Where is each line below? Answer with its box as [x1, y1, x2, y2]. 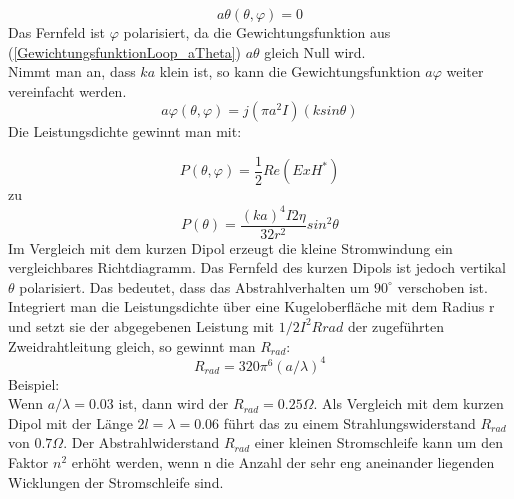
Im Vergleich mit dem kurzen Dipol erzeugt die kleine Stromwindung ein [8, 237, 453, 258]
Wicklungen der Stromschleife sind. [8, 471, 224, 492]
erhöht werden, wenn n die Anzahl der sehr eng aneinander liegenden [71, 452, 495, 473]
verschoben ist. [397, 276, 488, 297]
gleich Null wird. [264, 41, 366, 62]
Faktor [8, 452, 49, 473]
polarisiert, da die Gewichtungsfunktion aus [123, 22, 391, 42]
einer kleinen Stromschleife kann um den [254, 432, 503, 453]
